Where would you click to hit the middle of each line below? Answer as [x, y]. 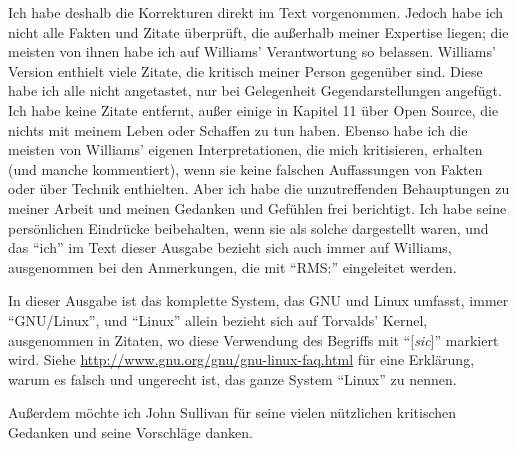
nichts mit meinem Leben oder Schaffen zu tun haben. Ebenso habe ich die [238, 129]
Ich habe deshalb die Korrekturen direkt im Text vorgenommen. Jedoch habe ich [256, 12]
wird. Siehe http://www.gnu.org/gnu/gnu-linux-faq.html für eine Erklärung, [241, 359]
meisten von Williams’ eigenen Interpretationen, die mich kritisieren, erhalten [245, 149]
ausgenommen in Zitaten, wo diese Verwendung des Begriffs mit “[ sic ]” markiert [253, 339]
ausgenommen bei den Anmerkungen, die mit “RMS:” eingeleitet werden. [232, 266]
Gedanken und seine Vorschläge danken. [130, 431]
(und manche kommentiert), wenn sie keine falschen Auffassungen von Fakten [245, 168]
